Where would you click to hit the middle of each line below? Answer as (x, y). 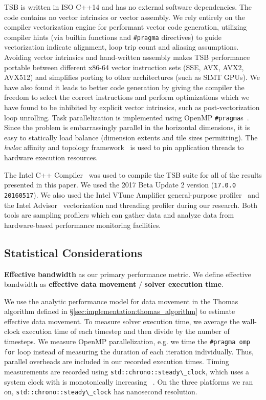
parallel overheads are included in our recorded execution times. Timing (117, 361)
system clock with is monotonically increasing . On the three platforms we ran (129, 381)
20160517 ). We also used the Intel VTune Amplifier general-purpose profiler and (132, 194)
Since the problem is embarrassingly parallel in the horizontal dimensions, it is (127, 127)
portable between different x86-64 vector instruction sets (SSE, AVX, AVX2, (124, 67)
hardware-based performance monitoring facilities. (83, 225)
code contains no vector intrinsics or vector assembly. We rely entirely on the (125, 17)
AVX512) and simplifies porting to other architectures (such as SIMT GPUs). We (132, 77)
